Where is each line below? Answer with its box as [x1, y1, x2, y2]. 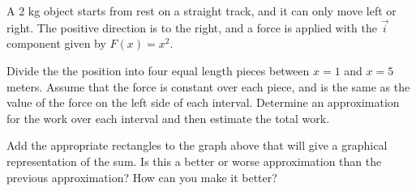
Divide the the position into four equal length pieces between [6, 62, 310, 79]
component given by [6, 35, 106, 52]
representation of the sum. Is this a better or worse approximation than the [6, 152, 382, 169]
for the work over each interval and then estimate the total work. [6, 109, 330, 126]
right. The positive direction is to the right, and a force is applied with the [6, 19, 377, 36]
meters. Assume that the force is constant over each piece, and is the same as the [6, 78, 410, 95]
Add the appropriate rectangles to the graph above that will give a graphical [6, 137, 388, 154]
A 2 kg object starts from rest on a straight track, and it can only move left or [6, 2, 397, 19]
